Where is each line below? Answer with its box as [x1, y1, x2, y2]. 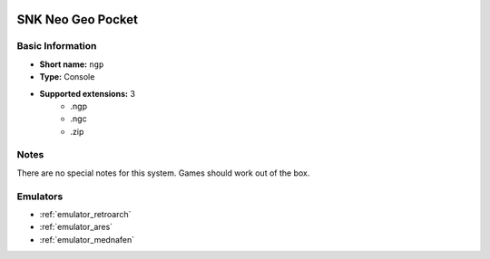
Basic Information [16, 40, 97, 53]
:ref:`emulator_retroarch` [39, 209, 132, 219]
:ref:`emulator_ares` [39, 222, 113, 233]
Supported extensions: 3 [39, 88, 136, 99]
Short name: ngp [39, 59, 104, 70]
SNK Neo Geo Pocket [16, 12, 138, 27]
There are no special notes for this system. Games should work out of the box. [16, 168, 310, 178]
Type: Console [39, 72, 95, 82]
